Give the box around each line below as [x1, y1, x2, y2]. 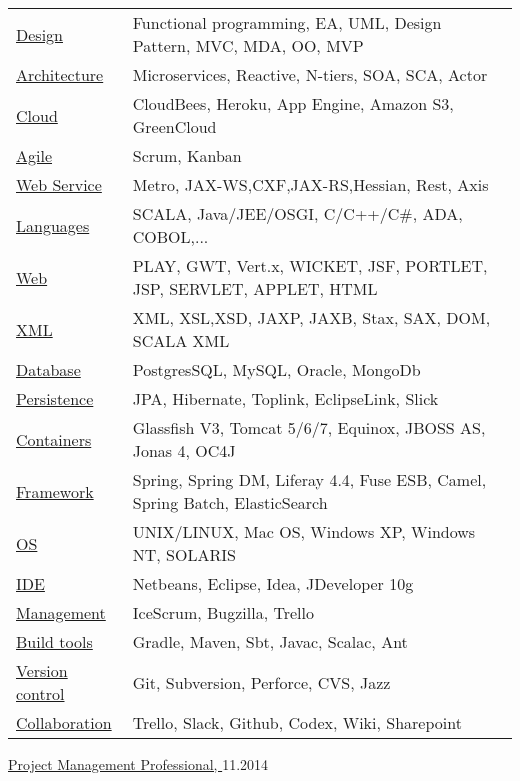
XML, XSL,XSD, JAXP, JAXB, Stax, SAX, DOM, [132, 306, 491, 329]
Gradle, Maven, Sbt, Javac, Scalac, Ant [132, 630, 408, 653]
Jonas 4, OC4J [132, 439, 236, 462]
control [16, 682, 65, 705]
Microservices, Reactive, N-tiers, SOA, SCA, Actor [132, 63, 488, 86]
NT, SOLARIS [132, 543, 236, 566]
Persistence [16, 387, 94, 410]
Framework [16, 479, 94, 503]
